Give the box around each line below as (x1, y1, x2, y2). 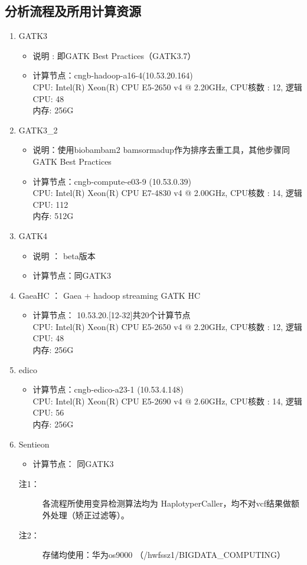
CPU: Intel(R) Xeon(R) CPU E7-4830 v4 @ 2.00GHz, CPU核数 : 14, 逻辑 (32, 187, 302, 199)
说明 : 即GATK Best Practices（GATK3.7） (32, 49, 196, 61)
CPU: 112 (32, 198, 68, 210)
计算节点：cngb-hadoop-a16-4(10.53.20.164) (32, 69, 193, 81)
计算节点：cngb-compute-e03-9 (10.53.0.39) (32, 175, 191, 187)
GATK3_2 (18, 123, 58, 136)
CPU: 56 (32, 406, 64, 419)
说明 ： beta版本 (32, 249, 96, 262)
